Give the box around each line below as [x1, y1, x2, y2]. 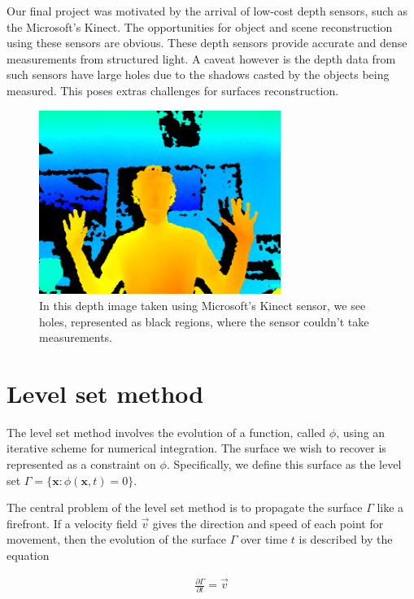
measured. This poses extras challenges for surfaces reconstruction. [7, 81, 339, 98]
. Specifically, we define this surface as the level [166, 456, 402, 473]
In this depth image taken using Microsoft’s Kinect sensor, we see [39, 296, 366, 313]
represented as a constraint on [7, 456, 156, 473]
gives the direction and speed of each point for [152, 514, 384, 531]
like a [377, 499, 404, 516]
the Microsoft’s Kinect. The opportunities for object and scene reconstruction [7, 18, 393, 35]
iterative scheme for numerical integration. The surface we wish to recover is [7, 439, 386, 457]
